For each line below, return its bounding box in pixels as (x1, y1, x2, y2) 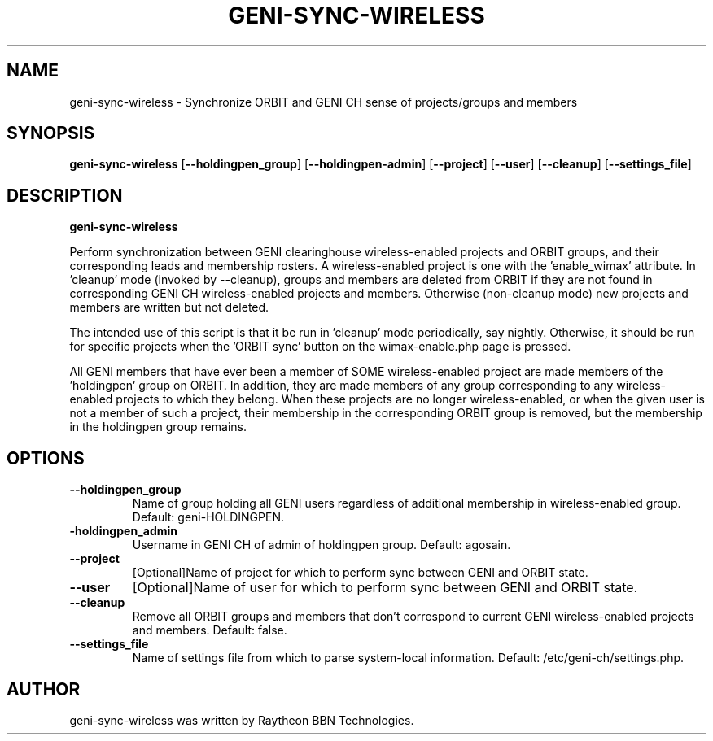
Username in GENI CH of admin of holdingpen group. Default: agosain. (132, 538, 511, 552)
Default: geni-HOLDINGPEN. (132, 510, 284, 525)
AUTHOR (7, 678, 81, 700)
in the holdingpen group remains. (69, 420, 247, 434)
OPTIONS (7, 447, 85, 469)
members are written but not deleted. (69, 300, 269, 315)
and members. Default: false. (132, 623, 287, 638)
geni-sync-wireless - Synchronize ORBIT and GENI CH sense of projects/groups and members (69, 94, 578, 109)
